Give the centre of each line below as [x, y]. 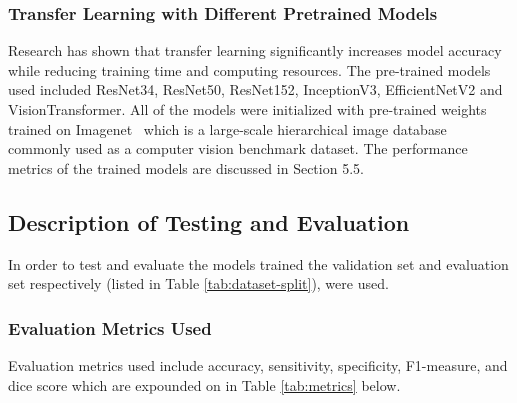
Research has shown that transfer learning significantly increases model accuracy [255, 50]
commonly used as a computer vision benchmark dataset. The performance [238, 148]
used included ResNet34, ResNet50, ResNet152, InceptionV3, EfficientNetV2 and [255, 89]
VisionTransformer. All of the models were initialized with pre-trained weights [247, 109]
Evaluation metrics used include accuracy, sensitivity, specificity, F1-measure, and [258, 364]
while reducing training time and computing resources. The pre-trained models [249, 69]
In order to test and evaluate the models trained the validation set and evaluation [258, 263]
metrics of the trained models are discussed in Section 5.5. [186, 167]
